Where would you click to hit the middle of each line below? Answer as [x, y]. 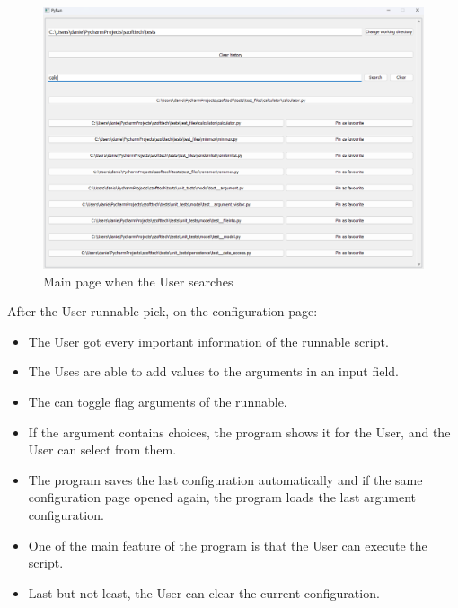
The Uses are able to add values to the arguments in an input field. [213, 371]
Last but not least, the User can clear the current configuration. [204, 592]
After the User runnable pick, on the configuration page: [163, 311]
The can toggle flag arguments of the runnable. [158, 402]
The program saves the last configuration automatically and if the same [225, 479]
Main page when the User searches [138, 281]
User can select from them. [102, 449]
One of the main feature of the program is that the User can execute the [228, 545]
